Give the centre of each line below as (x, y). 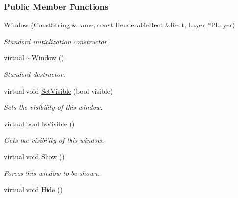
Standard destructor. (35, 74)
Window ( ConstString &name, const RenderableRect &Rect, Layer (105, 25)
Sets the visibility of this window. (53, 107)
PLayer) (223, 25)
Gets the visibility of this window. (54, 140)
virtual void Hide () (33, 189)
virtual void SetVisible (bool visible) (59, 90)
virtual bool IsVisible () (39, 123)
